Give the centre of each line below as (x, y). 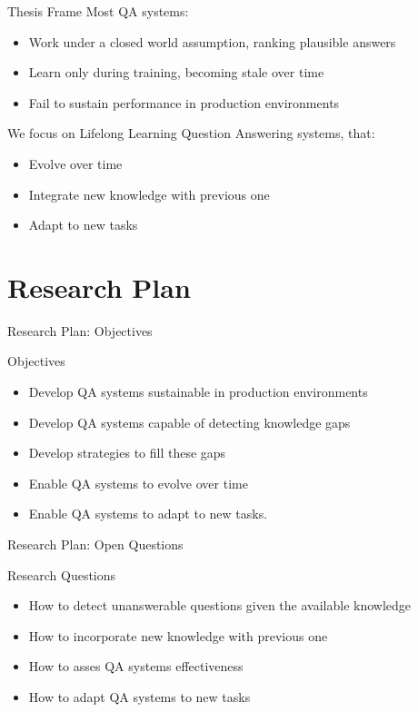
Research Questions (62, 574)
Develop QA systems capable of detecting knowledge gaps (189, 422)
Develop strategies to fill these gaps (127, 453)
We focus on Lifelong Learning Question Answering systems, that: (191, 133)
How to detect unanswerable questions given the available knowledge (220, 605)
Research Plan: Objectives (80, 330)
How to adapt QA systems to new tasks (139, 697)
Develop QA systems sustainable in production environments (198, 392)
